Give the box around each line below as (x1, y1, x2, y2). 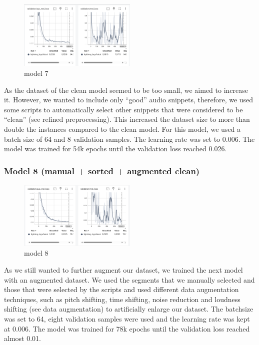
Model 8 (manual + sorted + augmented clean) (4, 164, 200, 177)
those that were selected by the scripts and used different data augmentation (4, 284, 239, 295)
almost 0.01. (4, 333, 41, 344)
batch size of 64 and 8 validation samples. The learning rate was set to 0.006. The (4, 133, 255, 144)
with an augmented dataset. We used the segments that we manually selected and (4, 274, 255, 285)
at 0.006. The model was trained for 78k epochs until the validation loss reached (4, 323, 250, 334)
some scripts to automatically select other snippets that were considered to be (4, 104, 243, 114)
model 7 (24, 68, 48, 78)
